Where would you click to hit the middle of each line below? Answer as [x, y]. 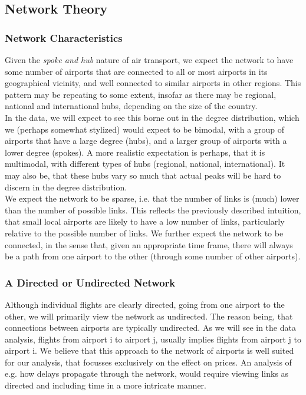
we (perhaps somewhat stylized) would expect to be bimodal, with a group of [144, 129]
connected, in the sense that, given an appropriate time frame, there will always [149, 244]
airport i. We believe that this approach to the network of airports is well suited [149, 350]
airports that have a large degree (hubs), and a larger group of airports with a [146, 141]
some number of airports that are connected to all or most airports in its [136, 71]
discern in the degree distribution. [66, 187]
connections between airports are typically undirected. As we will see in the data [150, 327]
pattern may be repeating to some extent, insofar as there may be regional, [141, 94]
